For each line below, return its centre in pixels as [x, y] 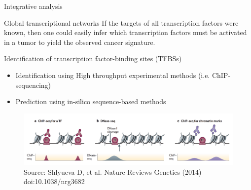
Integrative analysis [33, 6]
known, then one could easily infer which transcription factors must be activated [125, 32]
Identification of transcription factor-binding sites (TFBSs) [93, 58]
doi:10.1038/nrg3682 [54, 181]
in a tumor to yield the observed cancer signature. [80, 42]
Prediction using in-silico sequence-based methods [91, 101]
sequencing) [33, 85]
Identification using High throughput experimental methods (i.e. [113, 75]
